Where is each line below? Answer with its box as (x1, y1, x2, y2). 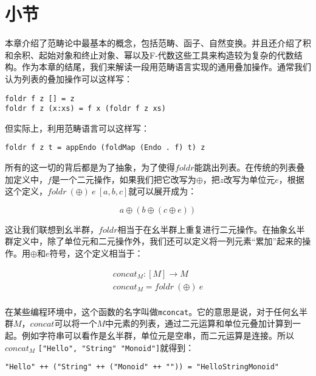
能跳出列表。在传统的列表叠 (194, 161, 305, 174)
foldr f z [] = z (5, 94, 75, 103)
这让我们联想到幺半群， (5, 222, 98, 235)
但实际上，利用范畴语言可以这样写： (5, 121, 149, 134)
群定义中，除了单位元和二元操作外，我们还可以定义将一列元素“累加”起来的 (5, 235, 303, 247)
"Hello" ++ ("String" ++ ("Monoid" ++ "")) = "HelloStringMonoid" (5, 363, 280, 372)
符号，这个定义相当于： (49, 247, 143, 260)
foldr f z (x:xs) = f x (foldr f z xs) (5, 104, 166, 113)
